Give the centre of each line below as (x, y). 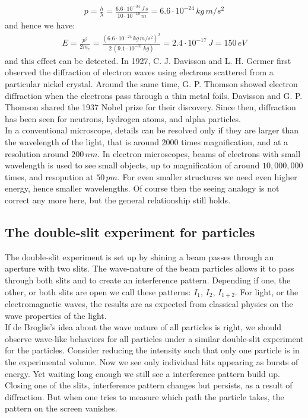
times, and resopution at (49, 176)
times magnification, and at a (234, 141)
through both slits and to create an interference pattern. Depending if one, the (148, 280)
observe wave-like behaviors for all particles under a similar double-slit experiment (154, 338)
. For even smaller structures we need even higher (207, 176)
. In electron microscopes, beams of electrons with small (199, 153)
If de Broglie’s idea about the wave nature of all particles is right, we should (143, 327)
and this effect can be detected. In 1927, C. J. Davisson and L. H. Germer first (148, 60)
